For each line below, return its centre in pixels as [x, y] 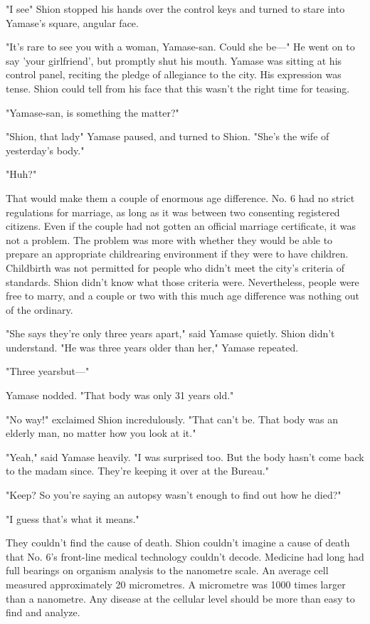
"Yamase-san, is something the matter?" [92, 112]
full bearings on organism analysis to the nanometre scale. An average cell [167, 570]
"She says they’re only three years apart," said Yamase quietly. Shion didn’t [170, 333]
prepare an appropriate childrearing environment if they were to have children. [177, 254]
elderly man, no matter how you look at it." [101, 433]
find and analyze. [43, 612]
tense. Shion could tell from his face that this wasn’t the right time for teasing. [178, 88]
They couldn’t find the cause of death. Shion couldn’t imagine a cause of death [178, 543]
